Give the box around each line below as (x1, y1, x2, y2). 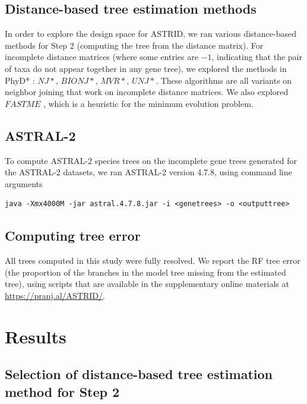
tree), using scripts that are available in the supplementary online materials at (5, 277, 289, 290)
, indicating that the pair (211, 50, 302, 63)
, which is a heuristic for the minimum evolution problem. (43, 97, 254, 109)
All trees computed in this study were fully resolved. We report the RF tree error (5, 254, 300, 267)
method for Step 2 (5, 382, 120, 400)
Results (5, 324, 67, 348)
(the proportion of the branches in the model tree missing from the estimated (5, 266, 286, 278)
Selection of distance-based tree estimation (5, 365, 273, 383)
